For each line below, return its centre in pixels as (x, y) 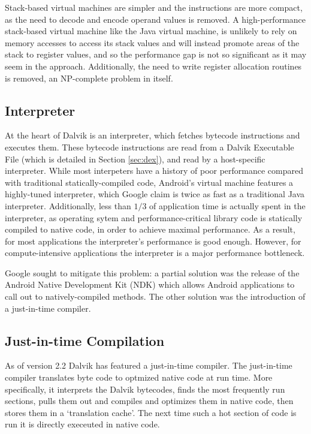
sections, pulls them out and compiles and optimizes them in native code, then (149, 401)
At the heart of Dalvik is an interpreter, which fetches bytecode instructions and (153, 135)
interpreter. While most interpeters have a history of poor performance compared (154, 171)
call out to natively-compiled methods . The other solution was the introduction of (155, 296)
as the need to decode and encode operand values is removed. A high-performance (155, 19)
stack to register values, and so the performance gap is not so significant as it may (156, 54)
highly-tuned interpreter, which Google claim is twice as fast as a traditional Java (155, 194)
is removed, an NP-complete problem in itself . (89, 78)
